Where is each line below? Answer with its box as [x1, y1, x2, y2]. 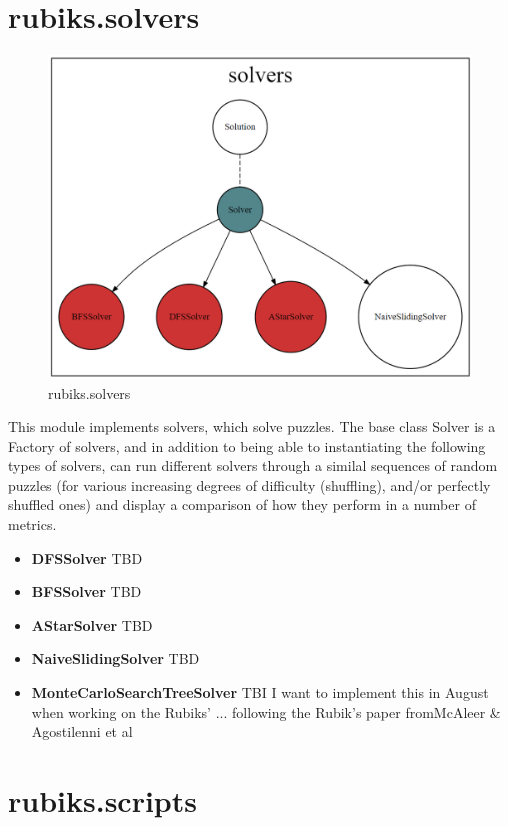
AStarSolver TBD [31, 614, 153, 635]
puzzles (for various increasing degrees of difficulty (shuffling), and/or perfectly [8, 474, 491, 495]
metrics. [8, 514, 57, 535]
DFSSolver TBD [31, 547, 143, 568]
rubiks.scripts [8, 780, 197, 821]
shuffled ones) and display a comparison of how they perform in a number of [8, 494, 476, 515]
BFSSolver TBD [31, 581, 142, 602]
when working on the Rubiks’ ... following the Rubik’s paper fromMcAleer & [31, 701, 501, 722]
